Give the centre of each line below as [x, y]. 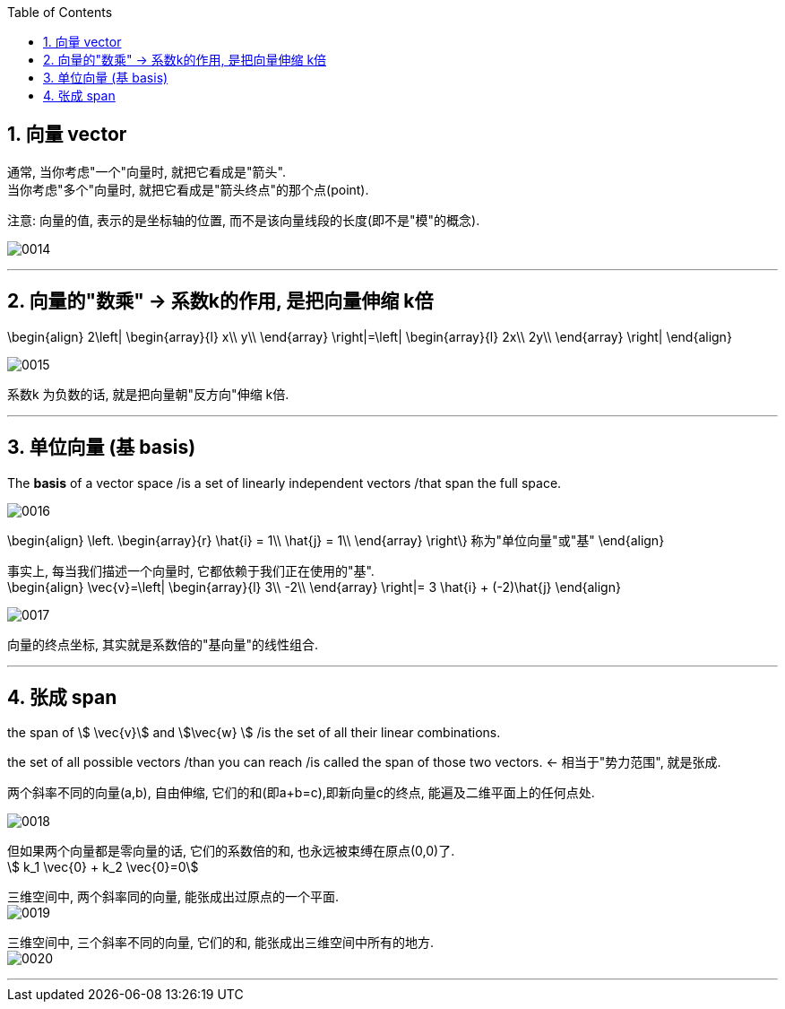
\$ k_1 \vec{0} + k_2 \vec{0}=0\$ [103, 867]
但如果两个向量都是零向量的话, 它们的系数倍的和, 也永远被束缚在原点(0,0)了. [231, 851]
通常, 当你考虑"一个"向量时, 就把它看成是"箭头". [147, 171]
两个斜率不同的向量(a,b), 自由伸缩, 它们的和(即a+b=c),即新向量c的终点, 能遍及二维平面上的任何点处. [301, 793]
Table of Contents [60, 12]
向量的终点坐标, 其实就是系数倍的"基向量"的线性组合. [163, 644]
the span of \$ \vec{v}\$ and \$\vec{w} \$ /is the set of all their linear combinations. [254, 733]
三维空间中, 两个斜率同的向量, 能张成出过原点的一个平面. [173, 897]
